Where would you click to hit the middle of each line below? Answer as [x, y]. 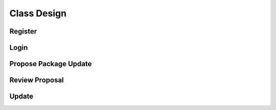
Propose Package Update [51, 64]
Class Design [38, 13]
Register [23, 31]
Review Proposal [37, 80]
